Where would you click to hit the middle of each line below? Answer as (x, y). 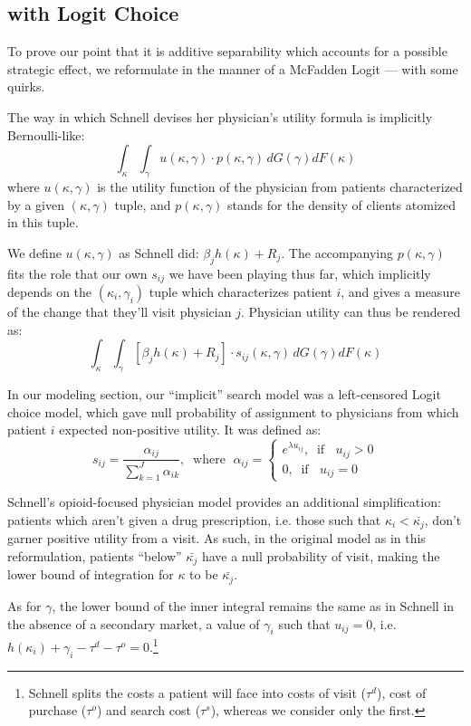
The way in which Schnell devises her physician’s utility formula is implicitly (220, 116)
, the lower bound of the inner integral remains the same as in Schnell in (253, 605)
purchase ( (58, 710)
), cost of (402, 692)
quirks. (26, 86)
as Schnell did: (159, 252)
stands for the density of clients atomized (341, 204)
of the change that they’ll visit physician (120, 311)
